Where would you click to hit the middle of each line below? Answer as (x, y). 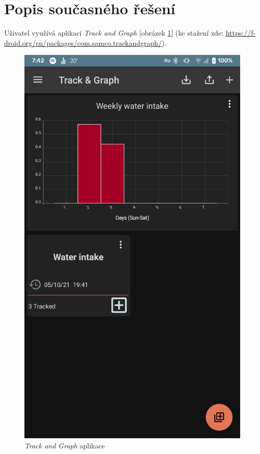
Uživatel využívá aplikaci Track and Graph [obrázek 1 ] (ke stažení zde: (114, 33)
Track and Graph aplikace (65, 445)
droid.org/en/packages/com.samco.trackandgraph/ (83, 42)
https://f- (241, 33)
